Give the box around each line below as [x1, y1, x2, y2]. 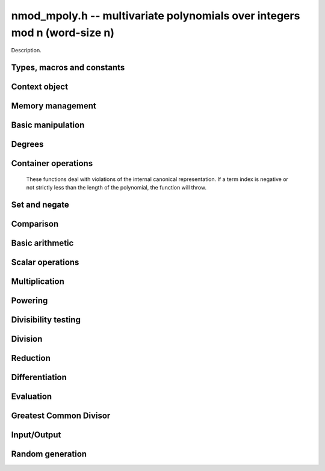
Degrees [11, 139, 44, 150]
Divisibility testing [11, 315, 81, 325]
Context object [11, 82, 69, 92]
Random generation [11, 449, 87, 460]
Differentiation [11, 372, 67, 383]
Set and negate [11, 200, 69, 210]
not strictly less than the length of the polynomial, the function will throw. [26, 184, 207, 191]
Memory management [11, 101, 96, 111]
